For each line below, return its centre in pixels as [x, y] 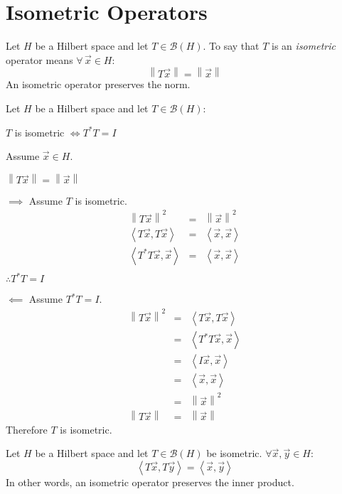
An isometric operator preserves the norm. [98, 84]
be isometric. [234, 453]
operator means [39, 59]
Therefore [27, 429]
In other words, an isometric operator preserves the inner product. [150, 482]
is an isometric [304, 46]
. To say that [231, 46]
